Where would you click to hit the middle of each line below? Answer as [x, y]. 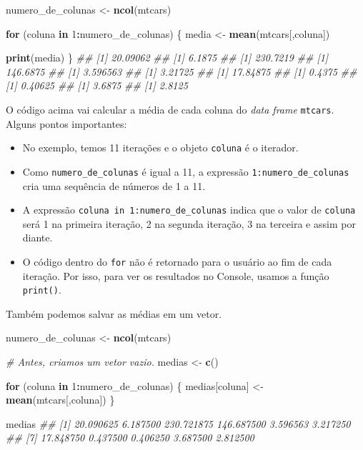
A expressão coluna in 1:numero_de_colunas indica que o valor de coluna [189, 210]
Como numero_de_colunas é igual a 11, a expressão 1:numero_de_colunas [186, 171]
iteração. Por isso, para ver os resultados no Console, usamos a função [176, 275]
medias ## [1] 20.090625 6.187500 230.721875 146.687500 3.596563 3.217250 [178, 423]
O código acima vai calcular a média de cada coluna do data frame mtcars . [170, 109]
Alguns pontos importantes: [66, 123]
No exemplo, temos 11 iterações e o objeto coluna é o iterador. [160, 147]
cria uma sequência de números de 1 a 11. [114, 185]
